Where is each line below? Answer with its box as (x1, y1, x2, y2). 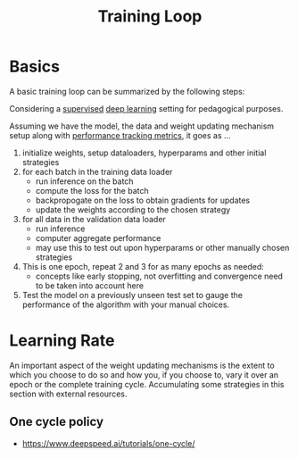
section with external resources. (9, 388, 128, 399)
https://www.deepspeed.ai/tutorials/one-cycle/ (21, 437, 195, 448)
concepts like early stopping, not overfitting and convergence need (35, 271, 284, 281)
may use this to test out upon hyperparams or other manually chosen (35, 242, 290, 253)
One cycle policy (9, 414, 104, 429)
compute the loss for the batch (35, 185, 149, 196)
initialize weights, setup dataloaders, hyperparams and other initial (21, 147, 267, 158)
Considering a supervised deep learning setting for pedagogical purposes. (9, 103, 284, 113)
